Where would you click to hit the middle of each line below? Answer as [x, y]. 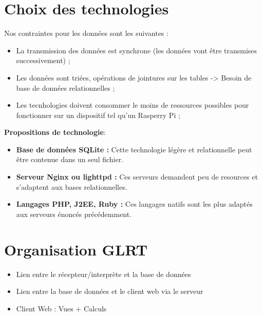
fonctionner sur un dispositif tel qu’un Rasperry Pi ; [98, 115]
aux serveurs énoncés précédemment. [74, 214]
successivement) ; [43, 60]
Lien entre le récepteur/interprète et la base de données [104, 274]
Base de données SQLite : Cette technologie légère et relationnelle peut [134, 149]
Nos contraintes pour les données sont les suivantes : [86, 33]
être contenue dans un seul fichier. [70, 159]
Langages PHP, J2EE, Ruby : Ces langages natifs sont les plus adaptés [134, 204]
